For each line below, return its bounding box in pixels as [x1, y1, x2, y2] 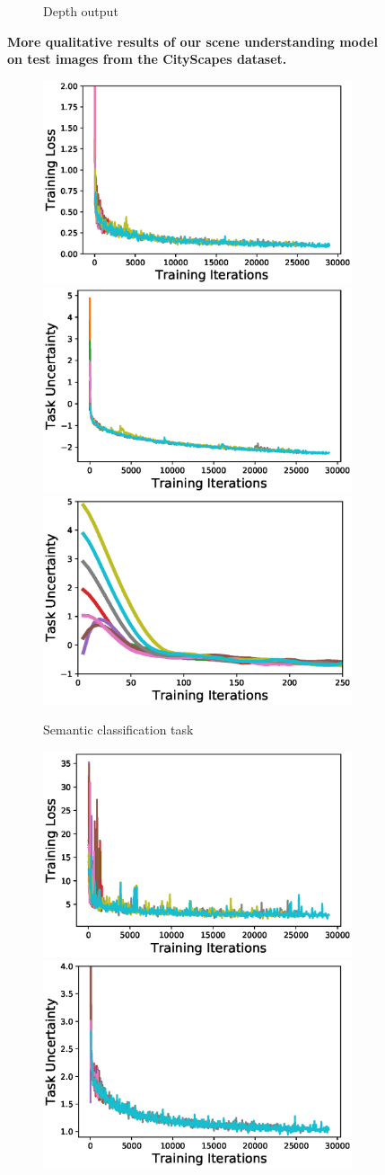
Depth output [43, 2, 118, 20]
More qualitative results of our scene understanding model [7, 31, 378, 50]
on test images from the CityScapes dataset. [7, 49, 287, 68]
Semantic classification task [43, 720, 194, 739]
